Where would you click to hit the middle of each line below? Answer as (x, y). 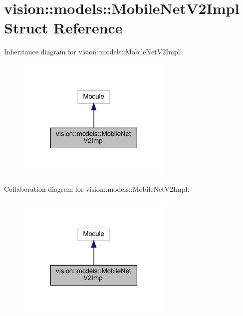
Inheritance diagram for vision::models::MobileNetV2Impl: (93, 52)
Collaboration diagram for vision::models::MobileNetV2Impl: (97, 188)
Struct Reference (63, 28)
